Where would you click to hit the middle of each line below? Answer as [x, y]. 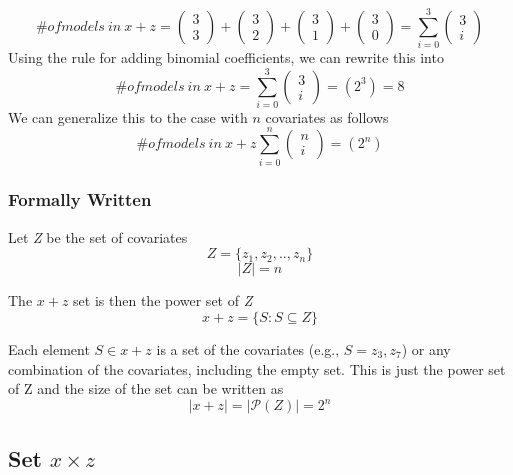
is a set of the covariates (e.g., [248, 348]
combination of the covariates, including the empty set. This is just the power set [257, 368]
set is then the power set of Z [163, 300]
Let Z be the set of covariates [98, 236]
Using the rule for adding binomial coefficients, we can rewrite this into [226, 57]
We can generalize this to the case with [128, 116]
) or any [426, 348]
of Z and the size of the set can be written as [146, 388]
